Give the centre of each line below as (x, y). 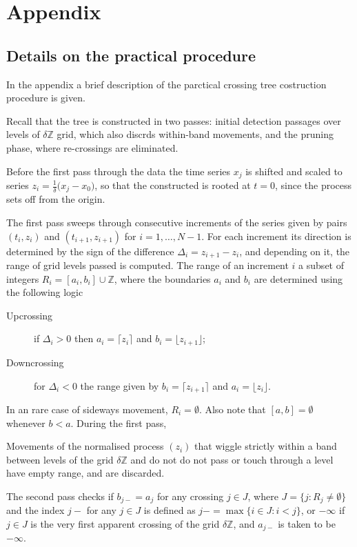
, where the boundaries (162, 278)
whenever (26, 422)
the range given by (120, 385)
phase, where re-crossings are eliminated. (92, 147)
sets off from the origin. (56, 199)
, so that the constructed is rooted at (173, 185)
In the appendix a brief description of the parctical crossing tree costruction (166, 84)
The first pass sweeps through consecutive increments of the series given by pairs (177, 222)
